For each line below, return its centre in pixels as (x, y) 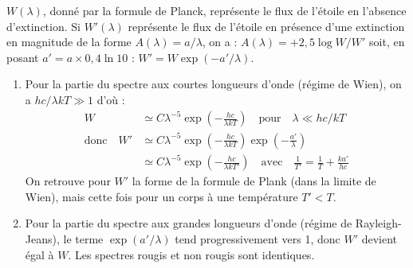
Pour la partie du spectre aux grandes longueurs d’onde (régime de (189, 223)
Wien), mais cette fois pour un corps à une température (161, 196)
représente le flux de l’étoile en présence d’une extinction (266, 26)
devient (380, 238)
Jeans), (42, 238)
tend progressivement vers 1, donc (258, 238)
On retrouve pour (68, 181)
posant (23, 57)
